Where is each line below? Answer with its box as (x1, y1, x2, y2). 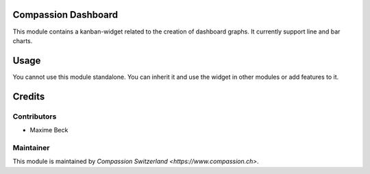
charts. (12, 36, 33, 45)
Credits (12, 90, 45, 102)
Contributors (12, 112, 57, 121)
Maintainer (12, 142, 50, 152)
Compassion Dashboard (12, 9, 119, 21)
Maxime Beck (29, 125, 69, 134)
